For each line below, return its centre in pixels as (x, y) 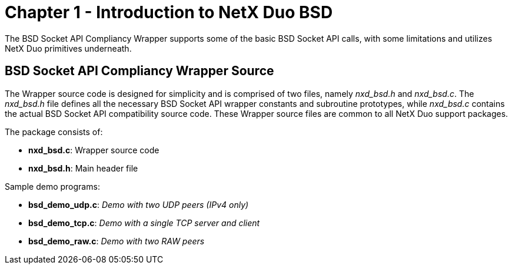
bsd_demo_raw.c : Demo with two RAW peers (117, 241)
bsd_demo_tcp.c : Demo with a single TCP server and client (144, 223)
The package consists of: (54, 132)
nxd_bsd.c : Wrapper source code (94, 150)
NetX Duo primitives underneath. (68, 48)
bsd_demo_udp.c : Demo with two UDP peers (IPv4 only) (139, 204)
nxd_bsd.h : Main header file (83, 168)
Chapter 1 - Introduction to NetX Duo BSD (169, 12)
